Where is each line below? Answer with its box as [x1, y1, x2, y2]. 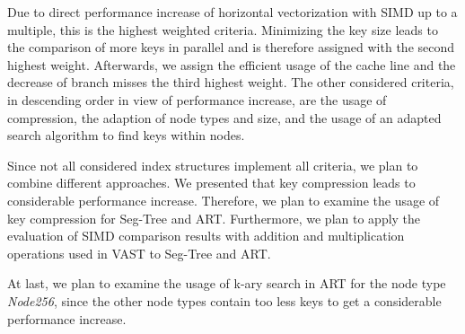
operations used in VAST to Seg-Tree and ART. [7, 243, 271, 262]
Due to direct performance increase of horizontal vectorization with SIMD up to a [7, 3, 458, 21]
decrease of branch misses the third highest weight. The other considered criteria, [7, 73, 454, 92]
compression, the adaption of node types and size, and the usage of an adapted [7, 108, 442, 127]
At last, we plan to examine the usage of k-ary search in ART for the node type [7, 274, 446, 293]
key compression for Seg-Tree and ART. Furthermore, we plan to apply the [7, 208, 421, 227]
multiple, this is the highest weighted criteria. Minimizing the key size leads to [7, 20, 438, 39]
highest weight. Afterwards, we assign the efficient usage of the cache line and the [7, 55, 456, 74]
